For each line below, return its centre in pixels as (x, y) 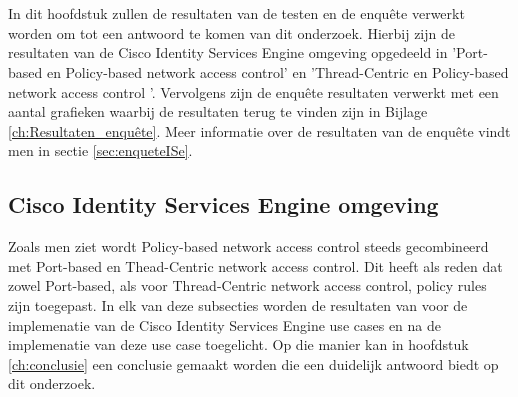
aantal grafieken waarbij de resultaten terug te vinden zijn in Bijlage (218, 111)
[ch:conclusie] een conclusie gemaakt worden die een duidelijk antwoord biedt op (253, 363)
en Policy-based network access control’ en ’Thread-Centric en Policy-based (277, 71)
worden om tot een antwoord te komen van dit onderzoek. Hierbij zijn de (231, 32)
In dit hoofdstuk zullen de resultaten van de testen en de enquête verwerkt (236, 13)
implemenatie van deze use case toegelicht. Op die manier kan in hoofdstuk (238, 344)
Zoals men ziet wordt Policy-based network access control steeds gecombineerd (248, 246)
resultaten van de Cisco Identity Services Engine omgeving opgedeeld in (228, 52)
